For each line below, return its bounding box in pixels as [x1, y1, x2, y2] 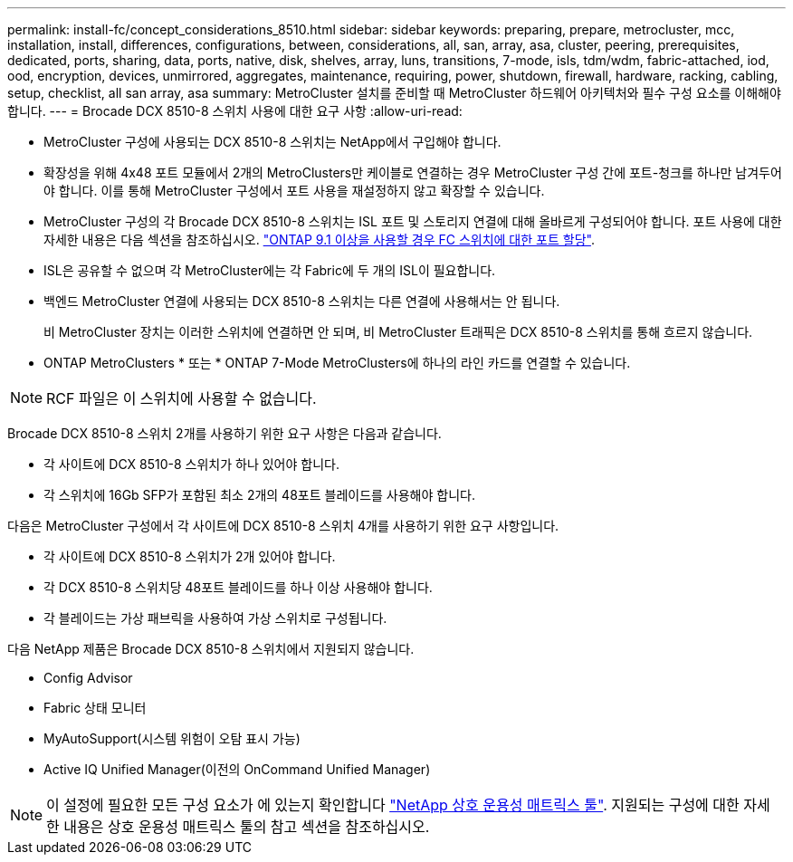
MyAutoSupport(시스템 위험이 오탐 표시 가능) [43, 731, 301, 746]
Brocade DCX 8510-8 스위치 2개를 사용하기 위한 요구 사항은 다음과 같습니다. [7, 426, 442, 441]
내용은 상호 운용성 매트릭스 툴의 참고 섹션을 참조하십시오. [63, 818, 430, 836]
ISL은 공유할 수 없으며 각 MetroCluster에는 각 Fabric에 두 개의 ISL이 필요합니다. [43, 263, 496, 278]
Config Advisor [43, 670, 133, 685]
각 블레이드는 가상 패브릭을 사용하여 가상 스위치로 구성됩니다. [43, 610, 387, 626]
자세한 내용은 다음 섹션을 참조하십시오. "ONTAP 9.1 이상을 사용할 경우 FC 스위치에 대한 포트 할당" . [43, 232, 595, 247]
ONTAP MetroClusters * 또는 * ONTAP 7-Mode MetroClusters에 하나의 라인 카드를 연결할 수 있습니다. [43, 355, 631, 370]
